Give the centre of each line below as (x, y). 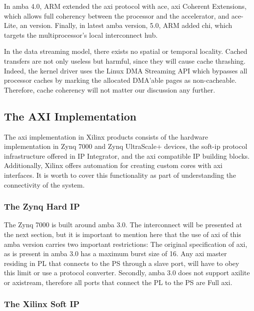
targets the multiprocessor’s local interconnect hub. (81, 35)
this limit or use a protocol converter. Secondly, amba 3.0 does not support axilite (127, 273)
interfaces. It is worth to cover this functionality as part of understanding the (120, 175)
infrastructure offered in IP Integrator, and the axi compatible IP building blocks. (127, 155)
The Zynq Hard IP (42, 206)
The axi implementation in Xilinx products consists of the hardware (106, 136)
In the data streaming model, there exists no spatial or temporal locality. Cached (126, 51)
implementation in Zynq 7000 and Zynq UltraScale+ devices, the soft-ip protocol (126, 146)
